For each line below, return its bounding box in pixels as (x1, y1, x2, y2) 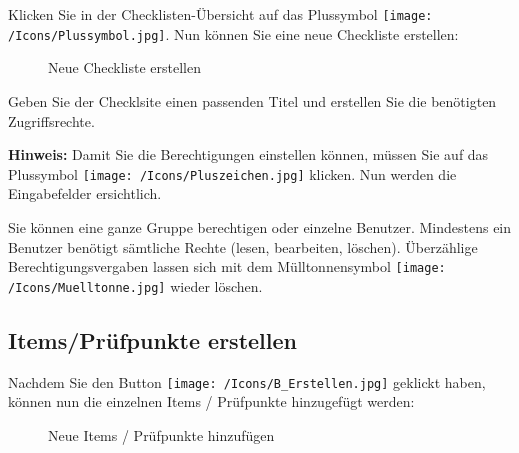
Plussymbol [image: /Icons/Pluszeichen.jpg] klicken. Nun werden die (8, 163, 457, 184)
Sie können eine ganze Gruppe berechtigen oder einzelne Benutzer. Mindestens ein (8, 216, 512, 237)
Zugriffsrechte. (8, 110, 95, 131)
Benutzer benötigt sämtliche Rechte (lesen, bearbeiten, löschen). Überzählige (8, 236, 478, 257)
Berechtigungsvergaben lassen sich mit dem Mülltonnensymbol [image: (8, 256, 446, 277)
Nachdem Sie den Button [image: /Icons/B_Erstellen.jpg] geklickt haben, (8, 371, 486, 392)
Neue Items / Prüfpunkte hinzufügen (48, 424, 275, 445)
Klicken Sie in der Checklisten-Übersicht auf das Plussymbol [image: (8, 4, 433, 24)
